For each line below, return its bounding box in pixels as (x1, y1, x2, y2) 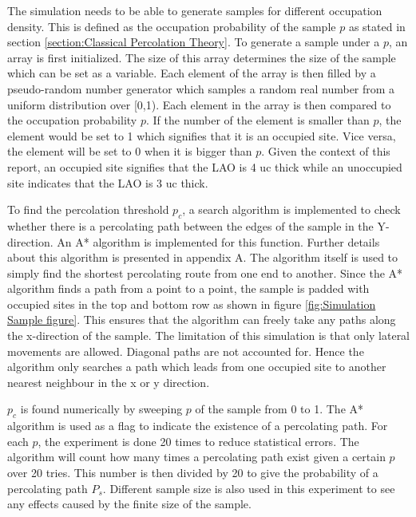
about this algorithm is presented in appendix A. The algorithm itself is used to (7, 249, 398, 266)
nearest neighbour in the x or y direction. (7, 373, 210, 390)
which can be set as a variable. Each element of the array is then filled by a (7, 65, 376, 81)
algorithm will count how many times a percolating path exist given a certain (7, 448, 386, 465)
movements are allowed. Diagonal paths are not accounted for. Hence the (7, 342, 364, 359)
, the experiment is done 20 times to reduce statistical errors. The (38, 432, 359, 449)
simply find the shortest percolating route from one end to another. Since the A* (7, 264, 403, 281)
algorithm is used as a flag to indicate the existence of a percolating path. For (7, 417, 388, 434)
